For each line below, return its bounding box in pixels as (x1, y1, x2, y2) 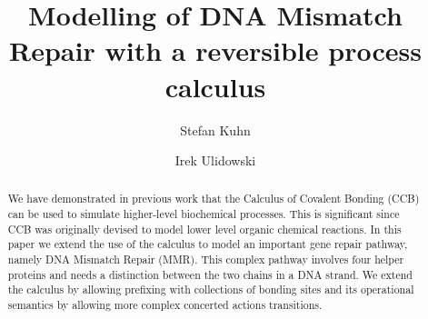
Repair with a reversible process (9, 32, 422, 69)
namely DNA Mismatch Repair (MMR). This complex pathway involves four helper (7, 252, 404, 267)
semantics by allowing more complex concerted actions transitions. (7, 297, 323, 313)
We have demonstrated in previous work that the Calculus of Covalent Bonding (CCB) (7, 191, 420, 206)
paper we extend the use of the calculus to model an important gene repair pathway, (7, 236, 408, 252)
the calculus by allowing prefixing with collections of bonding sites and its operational (7, 282, 414, 297)
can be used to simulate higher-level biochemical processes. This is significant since (7, 206, 400, 222)
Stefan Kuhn (180, 120, 251, 139)
